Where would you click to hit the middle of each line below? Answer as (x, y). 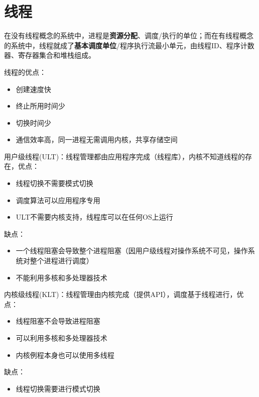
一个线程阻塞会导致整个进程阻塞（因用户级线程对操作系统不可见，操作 (132, 251)
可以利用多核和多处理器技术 (61, 338)
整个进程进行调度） (61, 261)
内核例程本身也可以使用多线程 (65, 355)
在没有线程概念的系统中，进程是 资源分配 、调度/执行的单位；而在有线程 (122, 35)
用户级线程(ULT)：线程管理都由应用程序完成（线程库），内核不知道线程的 (125, 156)
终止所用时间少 (40, 106)
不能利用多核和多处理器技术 (61, 277)
